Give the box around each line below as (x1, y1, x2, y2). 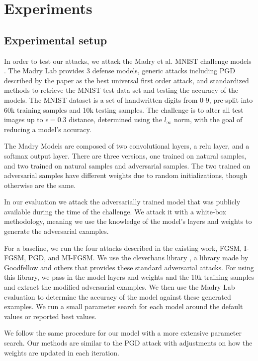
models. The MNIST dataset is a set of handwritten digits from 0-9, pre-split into (4, 94, 253, 105)
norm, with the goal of (173, 114, 243, 125)
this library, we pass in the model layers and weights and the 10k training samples (4, 272, 255, 282)
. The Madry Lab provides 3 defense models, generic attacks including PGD (4, 65, 236, 76)
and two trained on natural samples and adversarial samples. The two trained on (4, 160, 251, 171)
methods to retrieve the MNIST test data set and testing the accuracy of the (4, 85, 238, 95)
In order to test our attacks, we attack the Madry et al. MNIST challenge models (4, 55, 252, 66)
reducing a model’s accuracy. (4, 124, 91, 134)
